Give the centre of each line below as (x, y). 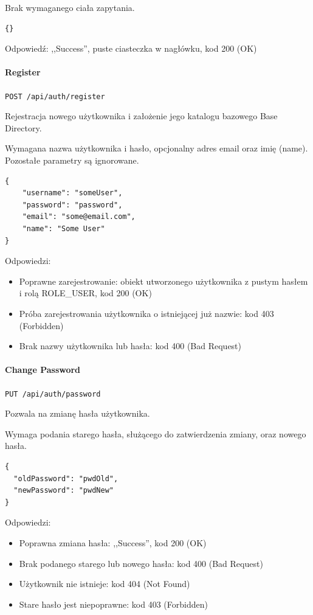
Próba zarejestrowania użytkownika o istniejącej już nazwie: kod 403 (146, 313)
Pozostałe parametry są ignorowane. (72, 160)
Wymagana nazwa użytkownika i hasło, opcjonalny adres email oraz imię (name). (156, 148)
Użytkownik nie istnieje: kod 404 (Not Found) (105, 584)
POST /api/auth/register (55, 96)
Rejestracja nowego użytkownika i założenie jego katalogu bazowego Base (141, 116)
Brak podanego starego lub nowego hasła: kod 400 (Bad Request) (141, 563)
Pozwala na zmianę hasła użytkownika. (77, 413)
